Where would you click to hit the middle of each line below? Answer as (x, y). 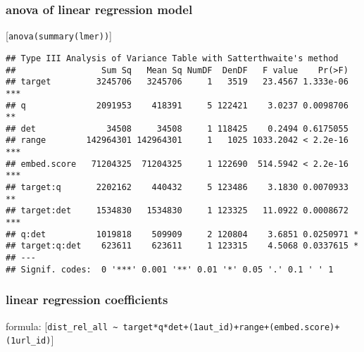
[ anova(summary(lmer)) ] (59, 36)
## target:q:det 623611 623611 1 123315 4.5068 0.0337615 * (182, 246)
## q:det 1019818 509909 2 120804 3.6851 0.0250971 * (182, 234)
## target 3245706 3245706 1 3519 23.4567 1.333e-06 (177, 82)
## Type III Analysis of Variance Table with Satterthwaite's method (172, 58)
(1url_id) (29, 341)
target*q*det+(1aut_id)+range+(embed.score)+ (231, 327)
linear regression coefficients (87, 300)
